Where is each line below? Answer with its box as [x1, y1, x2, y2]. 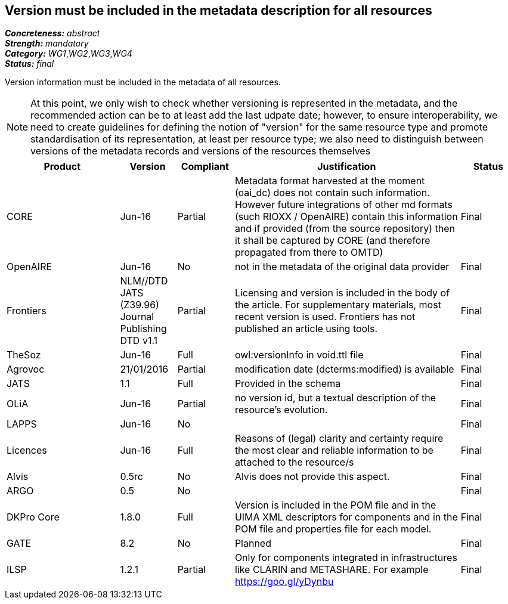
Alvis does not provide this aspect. [234, 470, 390, 483]
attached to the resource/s [234, 456, 354, 469]
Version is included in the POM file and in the [234, 499, 436, 512]
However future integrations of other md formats [234, 199, 453, 211]
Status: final [5, 58, 54, 69]
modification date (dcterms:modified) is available [234, 363, 454, 376]
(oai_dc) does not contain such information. [234, 187, 430, 199]
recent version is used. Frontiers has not [234, 311, 416, 323]
